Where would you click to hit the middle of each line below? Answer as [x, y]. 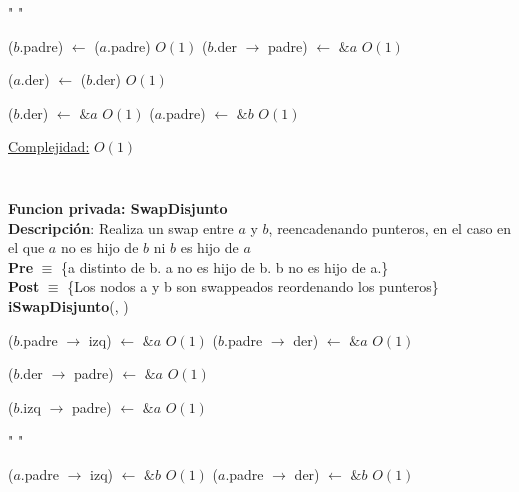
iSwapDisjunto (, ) [68, 305]
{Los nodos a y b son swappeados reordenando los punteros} [253, 286]
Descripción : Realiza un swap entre [121, 227]
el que [26, 247]
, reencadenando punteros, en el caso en [390, 227]
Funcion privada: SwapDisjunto [118, 207]
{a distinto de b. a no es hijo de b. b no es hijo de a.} [225, 266]
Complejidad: [49, 146]
